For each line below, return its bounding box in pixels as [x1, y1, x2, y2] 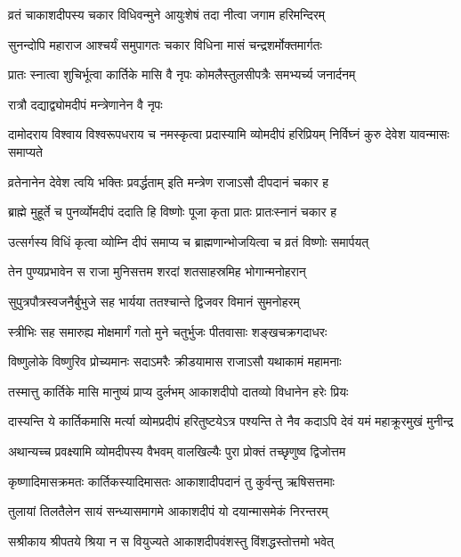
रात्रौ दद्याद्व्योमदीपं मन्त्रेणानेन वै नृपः [8, 94, 163, 113]
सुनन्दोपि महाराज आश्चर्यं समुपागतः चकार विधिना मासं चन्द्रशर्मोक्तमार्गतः [8, 35, 322, 53]
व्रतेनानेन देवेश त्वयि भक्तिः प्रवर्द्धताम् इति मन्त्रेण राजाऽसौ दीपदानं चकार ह [8, 172, 329, 191]
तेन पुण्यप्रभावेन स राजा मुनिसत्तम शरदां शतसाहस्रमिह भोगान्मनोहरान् [8, 262, 306, 281]
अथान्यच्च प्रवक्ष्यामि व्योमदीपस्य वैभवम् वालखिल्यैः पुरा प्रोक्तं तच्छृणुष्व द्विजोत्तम [8, 441, 346, 460]
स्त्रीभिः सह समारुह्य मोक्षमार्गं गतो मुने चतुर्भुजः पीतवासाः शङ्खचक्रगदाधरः [8, 322, 328, 340]
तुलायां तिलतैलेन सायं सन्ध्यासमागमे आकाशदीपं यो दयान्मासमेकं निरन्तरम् [8, 502, 328, 520]
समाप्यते [8, 142, 43, 160]
